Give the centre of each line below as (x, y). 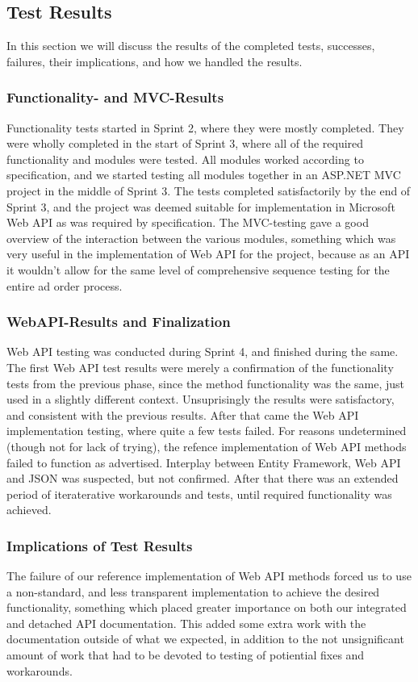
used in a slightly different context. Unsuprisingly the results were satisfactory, (201, 399)
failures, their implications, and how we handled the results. (155, 61)
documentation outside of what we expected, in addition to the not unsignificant (205, 639)
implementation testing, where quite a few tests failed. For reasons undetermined (207, 431)
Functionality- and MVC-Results (115, 97)
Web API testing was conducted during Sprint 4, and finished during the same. (203, 351)
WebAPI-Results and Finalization (119, 322)
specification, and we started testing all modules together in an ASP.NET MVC (204, 175)
